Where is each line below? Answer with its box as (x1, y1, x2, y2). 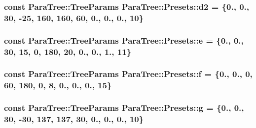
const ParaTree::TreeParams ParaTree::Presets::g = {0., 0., (4, 102, 244, 114)
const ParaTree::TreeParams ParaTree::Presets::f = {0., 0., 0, (4, 68, 253, 80)
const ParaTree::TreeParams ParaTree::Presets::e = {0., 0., (4, 34, 244, 46)
